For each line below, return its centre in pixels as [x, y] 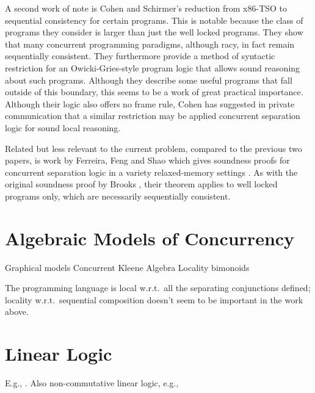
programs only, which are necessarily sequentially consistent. [118, 196]
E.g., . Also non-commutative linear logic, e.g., [92, 383]
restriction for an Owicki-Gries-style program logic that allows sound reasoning [153, 67]
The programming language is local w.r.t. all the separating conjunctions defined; [158, 288]
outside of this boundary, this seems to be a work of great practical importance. [154, 92]
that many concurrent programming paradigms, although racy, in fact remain [150, 44]
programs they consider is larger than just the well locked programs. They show [154, 32]
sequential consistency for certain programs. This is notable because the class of [154, 20]
